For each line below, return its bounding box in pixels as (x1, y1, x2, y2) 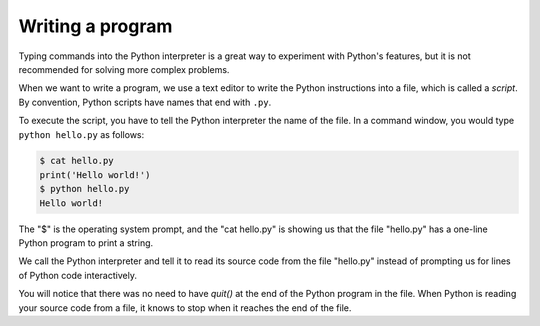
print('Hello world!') (39, 169, 151, 180)
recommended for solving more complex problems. (18, 63, 230, 75)
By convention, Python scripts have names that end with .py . (18, 96, 272, 108)
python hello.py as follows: (18, 128, 145, 140)
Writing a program (18, 15, 173, 37)
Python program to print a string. (18, 237, 154, 249)
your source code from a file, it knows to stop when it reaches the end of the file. (18, 301, 352, 314)
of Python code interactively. (18, 269, 137, 281)
